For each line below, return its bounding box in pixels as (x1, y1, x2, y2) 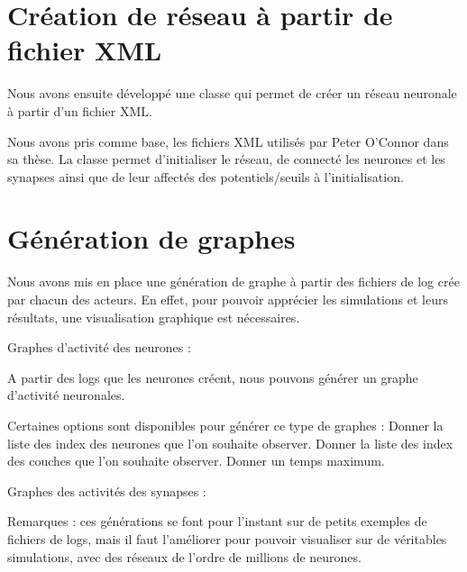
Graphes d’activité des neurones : (7, 338, 191, 357)
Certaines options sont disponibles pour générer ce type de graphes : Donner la (7, 415, 444, 434)
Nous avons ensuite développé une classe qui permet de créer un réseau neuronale (7, 84, 457, 103)
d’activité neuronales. (7, 386, 125, 404)
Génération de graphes (7, 220, 296, 257)
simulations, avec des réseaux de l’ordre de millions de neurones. (7, 547, 362, 566)
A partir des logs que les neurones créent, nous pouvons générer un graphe (7, 368, 418, 386)
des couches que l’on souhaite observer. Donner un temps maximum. (7, 451, 385, 470)
